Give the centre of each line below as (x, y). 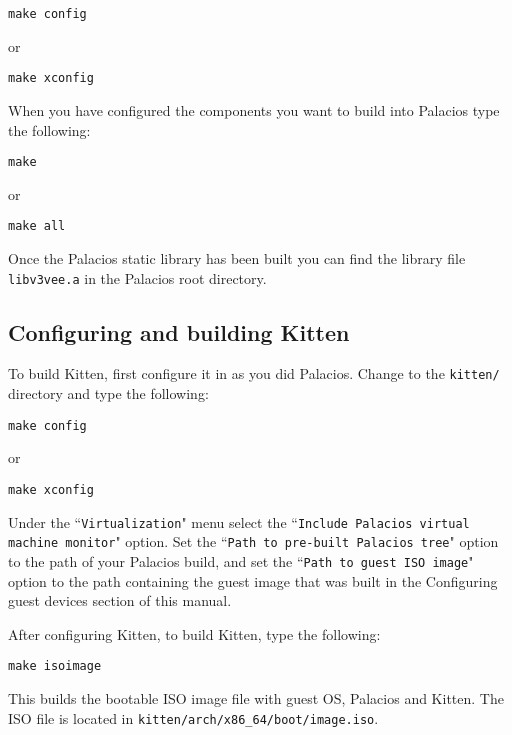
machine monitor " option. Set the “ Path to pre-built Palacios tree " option (253, 541)
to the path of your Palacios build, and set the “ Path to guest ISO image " (241, 560)
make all (37, 226)
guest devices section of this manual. (120, 600)
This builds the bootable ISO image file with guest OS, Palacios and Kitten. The (256, 698)
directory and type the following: (108, 393)
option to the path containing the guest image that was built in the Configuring (253, 580)
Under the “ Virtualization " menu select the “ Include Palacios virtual (239, 521)
